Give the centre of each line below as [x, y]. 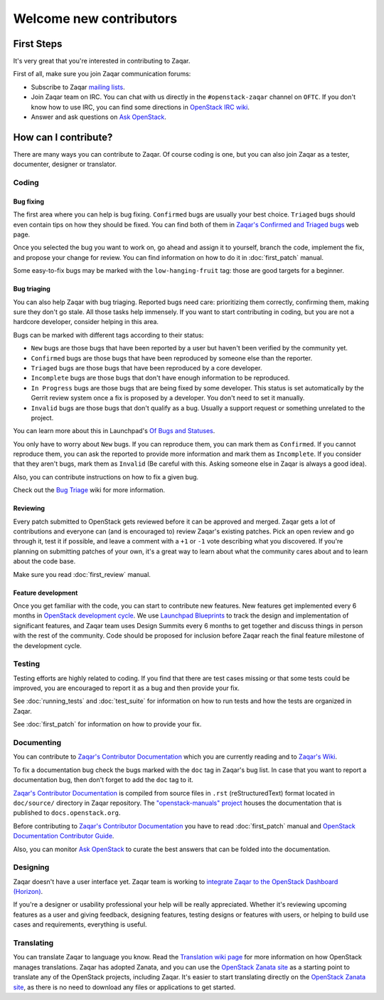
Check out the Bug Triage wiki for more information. [89, 490]
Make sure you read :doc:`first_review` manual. [82, 574]
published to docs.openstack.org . [67, 813]
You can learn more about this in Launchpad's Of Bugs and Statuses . [114, 431]
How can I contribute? [63, 137]
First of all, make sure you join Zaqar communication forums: [102, 74]
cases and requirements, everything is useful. [80, 925]
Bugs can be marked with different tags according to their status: [108, 335]
